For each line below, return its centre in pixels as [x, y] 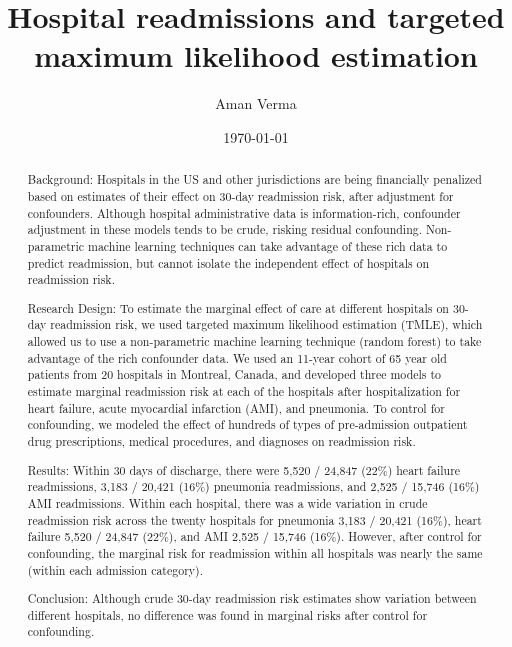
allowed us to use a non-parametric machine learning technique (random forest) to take [254, 341]
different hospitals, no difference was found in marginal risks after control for [227, 614]
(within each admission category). [115, 569]
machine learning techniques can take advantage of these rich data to [267, 245]
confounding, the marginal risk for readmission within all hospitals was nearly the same [255, 552]
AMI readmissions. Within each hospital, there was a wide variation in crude [227, 502]
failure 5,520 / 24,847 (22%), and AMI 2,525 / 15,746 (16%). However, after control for [254, 536]
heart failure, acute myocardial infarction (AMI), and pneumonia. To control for [236, 407]
